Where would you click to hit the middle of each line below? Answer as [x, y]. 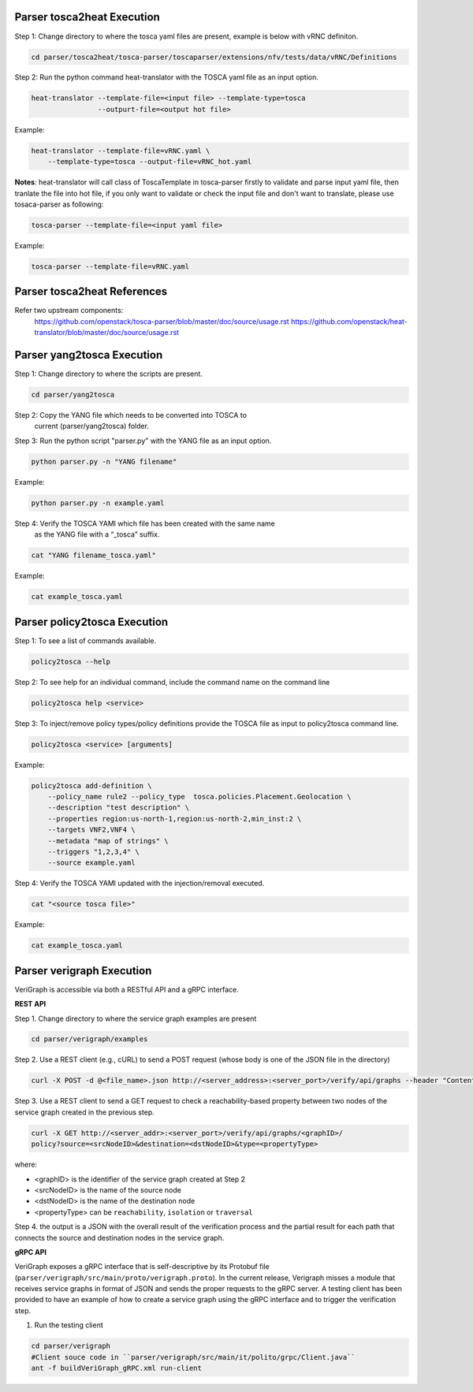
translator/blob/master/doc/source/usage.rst [107, 333]
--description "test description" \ [118, 808]
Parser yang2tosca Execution [89, 355]
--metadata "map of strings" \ [108, 841]
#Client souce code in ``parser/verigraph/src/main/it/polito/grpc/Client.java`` [194, 1357]
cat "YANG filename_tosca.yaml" [94, 555]
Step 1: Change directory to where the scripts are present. [108, 374]
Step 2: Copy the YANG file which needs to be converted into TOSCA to [131, 415]
